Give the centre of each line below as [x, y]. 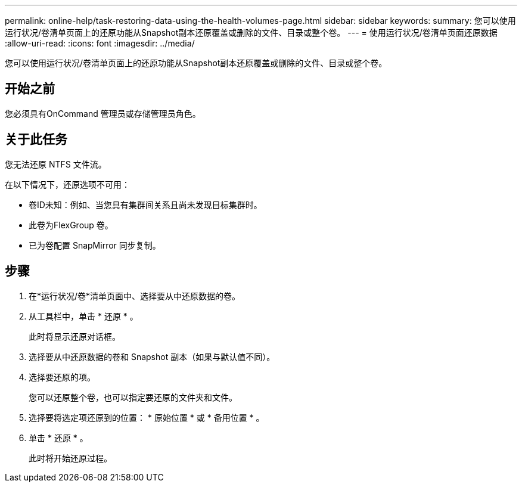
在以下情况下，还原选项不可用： [67, 184]
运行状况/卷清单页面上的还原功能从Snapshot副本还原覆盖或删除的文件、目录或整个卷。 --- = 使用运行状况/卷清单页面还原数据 [251, 32]
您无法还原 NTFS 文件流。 [56, 164]
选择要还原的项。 [62, 377]
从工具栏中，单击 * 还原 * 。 [83, 316]
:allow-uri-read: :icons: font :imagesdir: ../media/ [100, 43]
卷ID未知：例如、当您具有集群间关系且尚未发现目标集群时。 [145, 204]
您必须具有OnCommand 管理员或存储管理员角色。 [103, 113]
